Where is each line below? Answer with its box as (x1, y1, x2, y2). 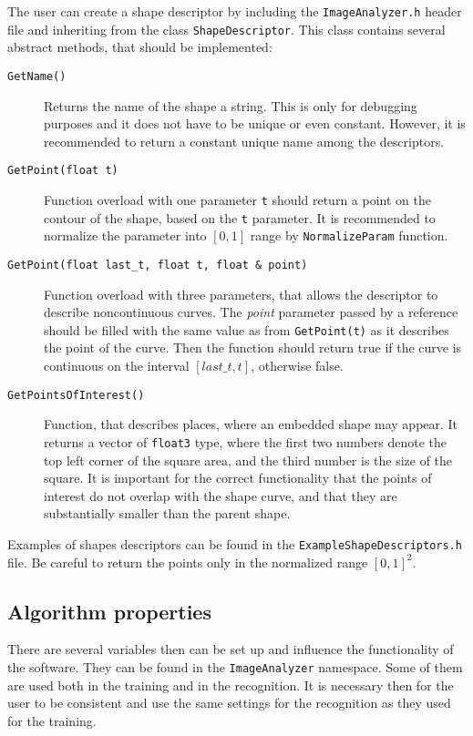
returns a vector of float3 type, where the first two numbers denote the (44, 432, 447, 451)
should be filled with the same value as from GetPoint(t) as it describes (44, 320, 449, 339)
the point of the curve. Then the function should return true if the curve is (44, 338, 462, 357)
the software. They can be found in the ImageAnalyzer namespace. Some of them (7, 657, 463, 676)
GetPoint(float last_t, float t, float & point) (7, 258, 308, 271)
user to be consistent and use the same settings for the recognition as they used (7, 693, 451, 712)
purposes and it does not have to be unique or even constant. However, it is (44, 114, 466, 133)
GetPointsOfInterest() (7, 388, 145, 402)
